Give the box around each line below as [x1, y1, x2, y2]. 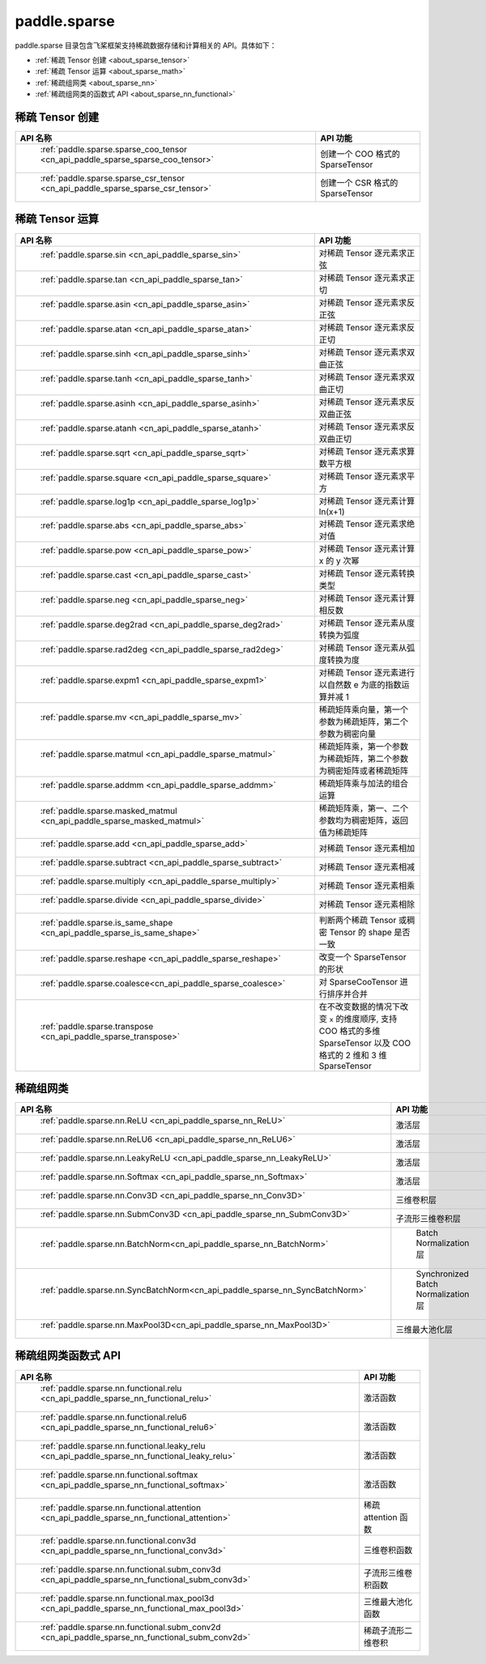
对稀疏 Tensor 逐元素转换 [318, 568, 416, 579]
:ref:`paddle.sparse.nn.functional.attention [40, 1502, 202, 1513]
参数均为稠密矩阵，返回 [318, 815, 409, 826]
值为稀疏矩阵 [318, 827, 369, 838]
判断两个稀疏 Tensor [318, 914, 397, 926]
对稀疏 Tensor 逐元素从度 [318, 617, 416, 628]
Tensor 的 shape [329, 926, 392, 938]
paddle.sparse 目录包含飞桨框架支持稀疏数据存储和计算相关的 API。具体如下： [15, 40, 277, 50]
